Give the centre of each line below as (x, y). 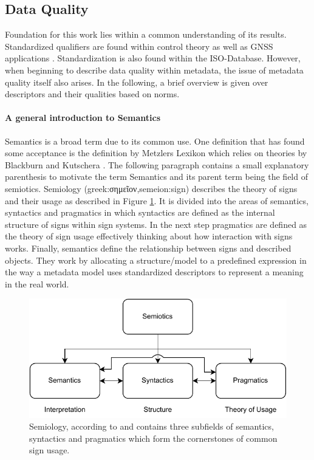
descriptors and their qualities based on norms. (92, 94)
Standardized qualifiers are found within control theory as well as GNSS (139, 46)
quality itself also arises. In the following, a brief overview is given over (137, 82)
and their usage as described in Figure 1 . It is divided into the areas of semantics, (157, 200)
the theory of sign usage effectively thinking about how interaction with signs (149, 236)
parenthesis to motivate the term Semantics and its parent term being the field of (156, 177)
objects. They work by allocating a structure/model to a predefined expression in (156, 260)
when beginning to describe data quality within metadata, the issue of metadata (154, 70)
